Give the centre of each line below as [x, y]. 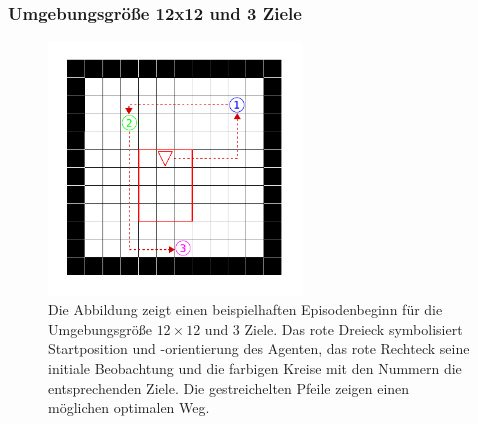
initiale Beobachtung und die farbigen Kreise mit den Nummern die [255, 367]
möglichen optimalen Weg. [129, 407]
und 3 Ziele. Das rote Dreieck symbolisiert [333, 328]
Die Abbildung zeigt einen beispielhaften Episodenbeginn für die [245, 309]
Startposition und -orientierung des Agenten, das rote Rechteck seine [259, 348]
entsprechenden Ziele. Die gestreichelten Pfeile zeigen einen [229, 387]
